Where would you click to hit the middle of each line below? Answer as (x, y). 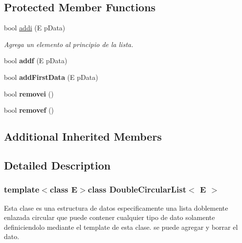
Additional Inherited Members (83, 136)
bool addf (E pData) (36, 61)
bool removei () (29, 93)
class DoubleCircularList (137, 189)
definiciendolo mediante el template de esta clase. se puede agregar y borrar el (121, 227)
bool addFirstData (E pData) (51, 77)
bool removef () (29, 110)
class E (64, 189)
